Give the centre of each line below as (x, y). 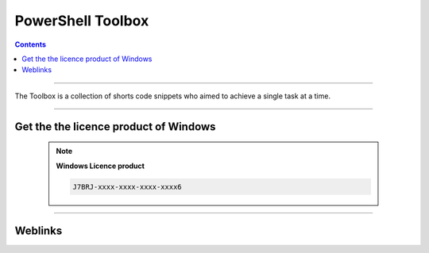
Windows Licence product (100, 166)
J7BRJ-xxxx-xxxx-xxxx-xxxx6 (127, 187)
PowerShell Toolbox (82, 21)
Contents (31, 44)
